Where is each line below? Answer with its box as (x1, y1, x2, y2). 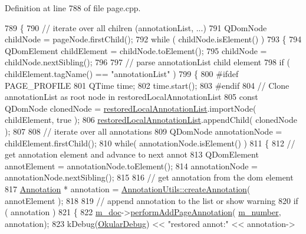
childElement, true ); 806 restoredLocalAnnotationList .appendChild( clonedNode (5, 113, 298, 126)
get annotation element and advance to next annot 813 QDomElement (5, 148, 259, 161)
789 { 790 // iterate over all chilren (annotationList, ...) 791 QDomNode (5, 21, 267, 34)
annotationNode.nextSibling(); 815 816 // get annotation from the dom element (5, 171, 294, 183)
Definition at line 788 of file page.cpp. (5, 2, 141, 14)
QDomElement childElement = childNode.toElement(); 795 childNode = (5, 44, 267, 56)
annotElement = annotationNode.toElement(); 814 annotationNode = (5, 159, 258, 172)
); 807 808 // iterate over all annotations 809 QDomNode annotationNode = (5, 125, 282, 137)
